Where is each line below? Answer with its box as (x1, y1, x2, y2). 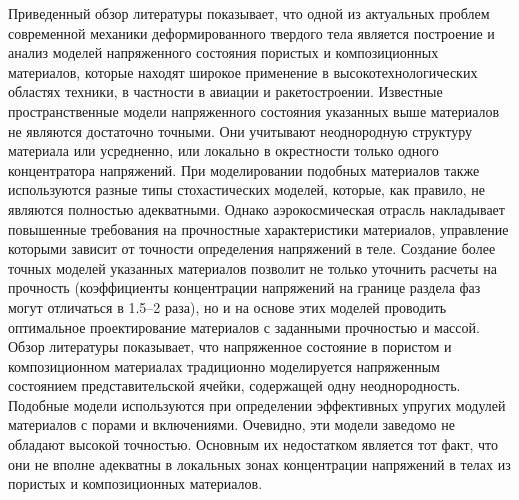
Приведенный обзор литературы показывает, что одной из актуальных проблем (8, 3, 490, 23)
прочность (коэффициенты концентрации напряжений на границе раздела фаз (8, 277, 481, 298)
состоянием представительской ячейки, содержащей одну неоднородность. (8, 375, 461, 396)
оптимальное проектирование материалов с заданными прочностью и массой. (8, 316, 480, 337)
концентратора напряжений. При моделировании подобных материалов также (8, 159, 480, 180)
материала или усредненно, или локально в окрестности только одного (8, 140, 439, 161)
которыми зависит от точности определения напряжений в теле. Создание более (8, 238, 496, 259)
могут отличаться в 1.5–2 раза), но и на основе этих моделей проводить (8, 296, 447, 317)
